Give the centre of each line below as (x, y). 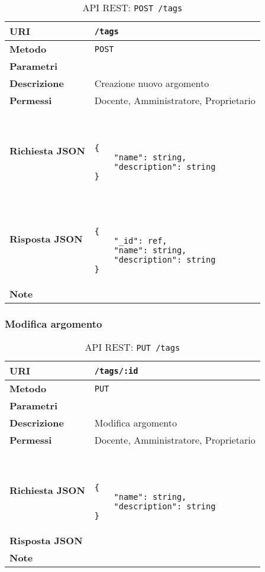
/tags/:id (116, 371)
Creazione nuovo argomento (152, 83)
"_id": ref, (140, 241)
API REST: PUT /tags (132, 347)
